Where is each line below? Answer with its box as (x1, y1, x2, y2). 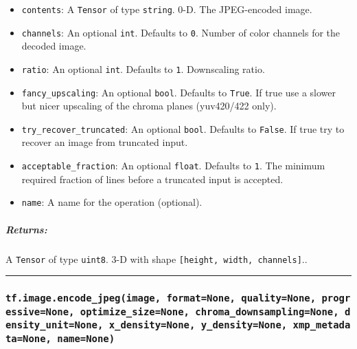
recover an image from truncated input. (21, 135, 188, 149)
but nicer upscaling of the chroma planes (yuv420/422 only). (21, 98, 277, 113)
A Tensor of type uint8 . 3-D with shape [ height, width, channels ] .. (5, 251, 308, 266)
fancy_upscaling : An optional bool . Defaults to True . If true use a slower (21, 85, 336, 99)
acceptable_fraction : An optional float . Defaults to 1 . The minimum (21, 158, 325, 173)
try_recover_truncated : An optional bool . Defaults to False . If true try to (21, 121, 345, 136)
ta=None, (5, 332, 51, 344)
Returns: (5, 222, 47, 236)
